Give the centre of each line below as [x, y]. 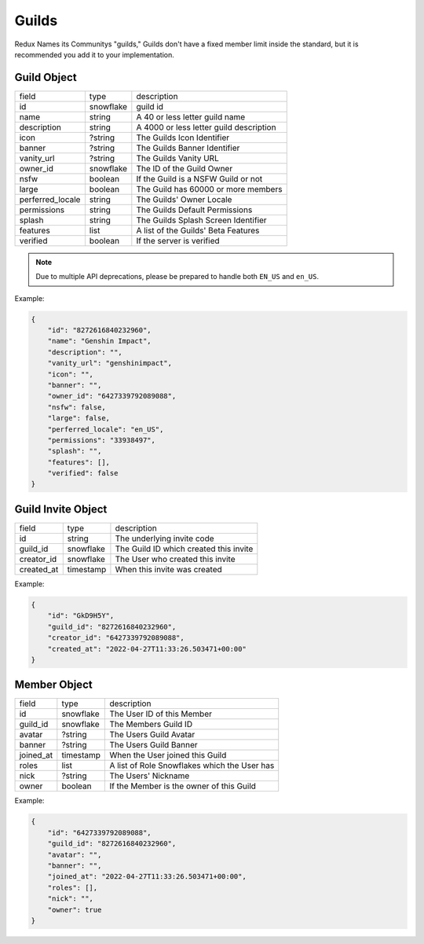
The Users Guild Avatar [152, 735]
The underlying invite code [165, 538]
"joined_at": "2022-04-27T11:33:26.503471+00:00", [147, 877]
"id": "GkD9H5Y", [81, 616]
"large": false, [79, 418]
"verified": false [83, 473]
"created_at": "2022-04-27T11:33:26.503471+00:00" [147, 649]
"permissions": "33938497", [102, 440]
